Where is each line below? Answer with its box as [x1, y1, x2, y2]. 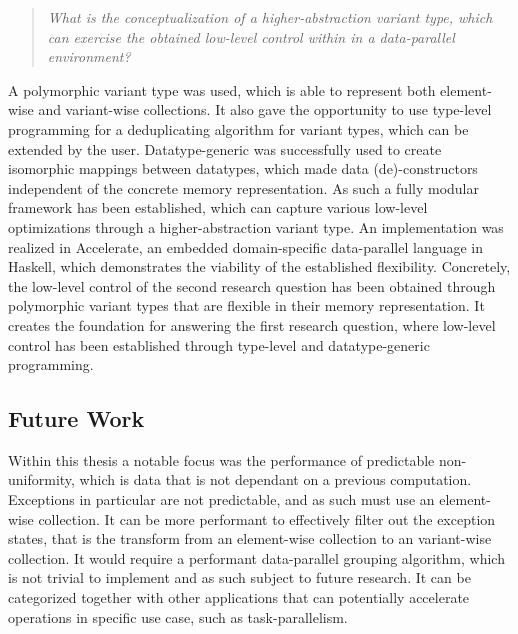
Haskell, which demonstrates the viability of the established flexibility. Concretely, [8, 256, 511, 277]
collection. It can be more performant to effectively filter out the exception [38, 508, 496, 529]
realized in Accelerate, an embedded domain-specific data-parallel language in [8, 236, 484, 257]
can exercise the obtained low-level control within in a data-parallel [47, 26, 455, 47]
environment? [47, 46, 131, 67]
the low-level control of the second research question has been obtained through [8, 275, 496, 296]
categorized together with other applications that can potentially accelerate [8, 587, 470, 608]
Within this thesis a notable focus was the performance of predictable [8, 449, 435, 470]
